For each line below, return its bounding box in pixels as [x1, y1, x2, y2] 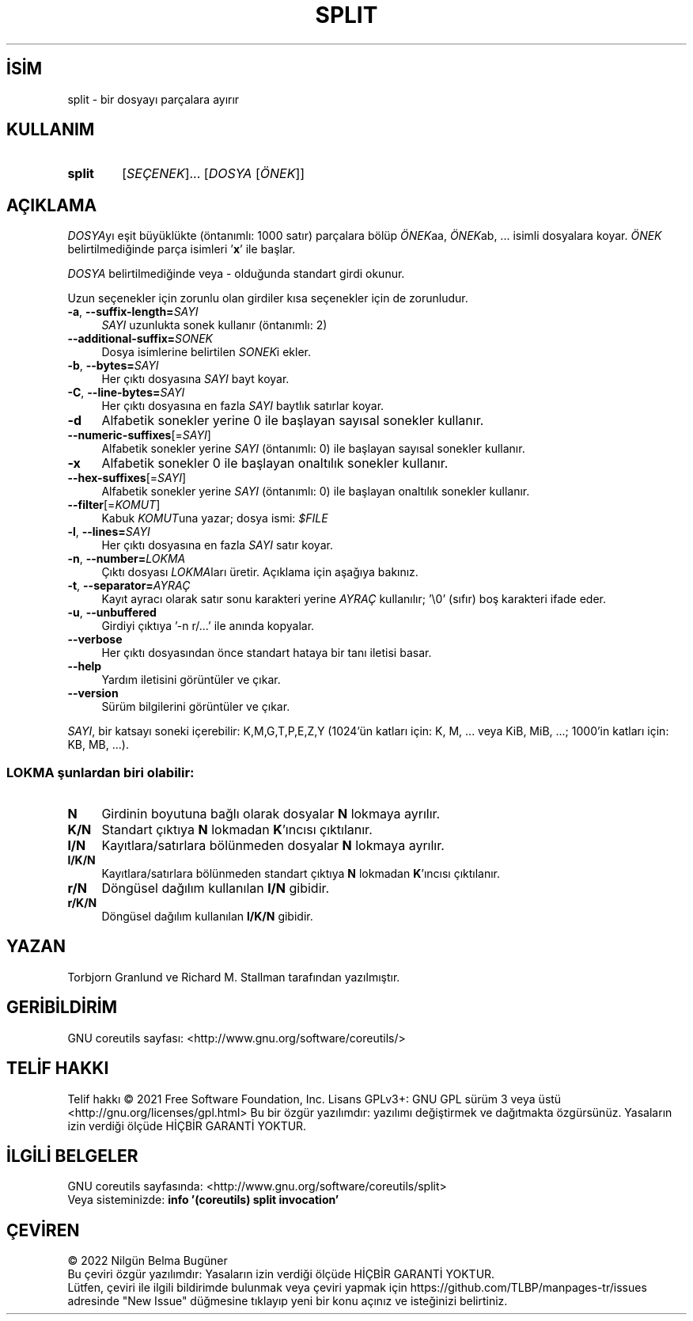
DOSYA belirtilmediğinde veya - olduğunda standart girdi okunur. [67, 267, 405, 281]
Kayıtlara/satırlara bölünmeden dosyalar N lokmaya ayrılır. [101, 837, 445, 854]
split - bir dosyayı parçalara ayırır [67, 92, 240, 106]
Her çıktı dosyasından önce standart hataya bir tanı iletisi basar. [101, 646, 432, 660]
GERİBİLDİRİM [6, 997, 118, 1018]
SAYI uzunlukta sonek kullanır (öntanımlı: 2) [101, 318, 328, 332]
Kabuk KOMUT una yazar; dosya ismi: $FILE [101, 511, 328, 526]
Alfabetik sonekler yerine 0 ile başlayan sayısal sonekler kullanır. [101, 412, 484, 429]
